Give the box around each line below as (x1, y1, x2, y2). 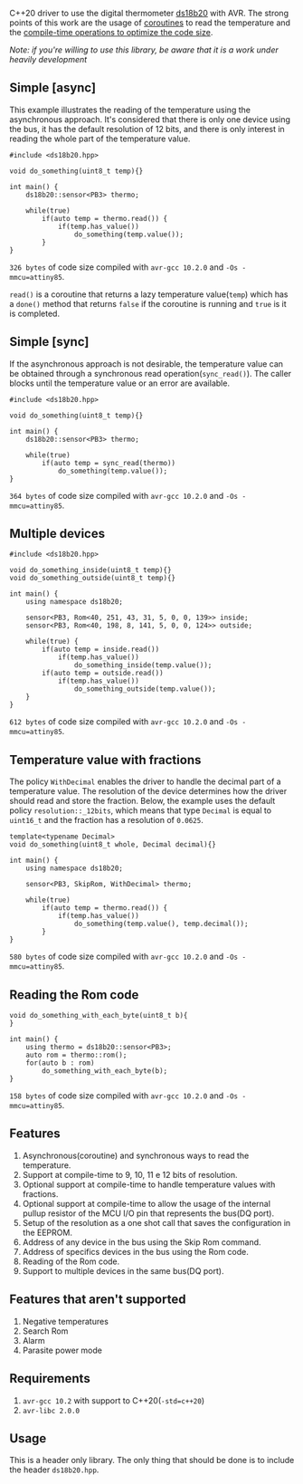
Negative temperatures (22, 1316, 109, 1326)
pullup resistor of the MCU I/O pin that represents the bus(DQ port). (22, 1208, 274, 1219)
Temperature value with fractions (9, 752, 202, 768)
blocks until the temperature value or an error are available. (9, 378, 231, 388)
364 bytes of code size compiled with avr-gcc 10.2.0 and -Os (9, 490, 238, 501)
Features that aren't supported (9, 1292, 186, 1307)
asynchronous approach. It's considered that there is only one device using (9, 113, 291, 125)
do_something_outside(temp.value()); (73, 685, 217, 694)
